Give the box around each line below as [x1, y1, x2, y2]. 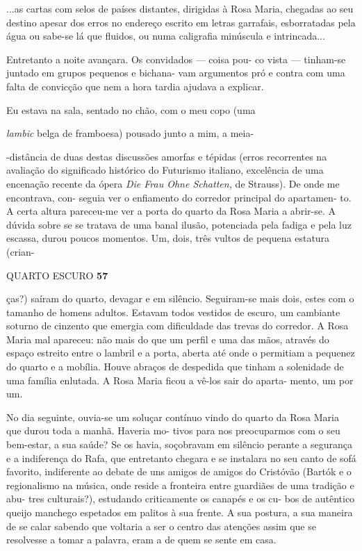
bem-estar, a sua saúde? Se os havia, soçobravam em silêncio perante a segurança [6, 437, 353, 452]
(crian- [6, 244, 35, 258]
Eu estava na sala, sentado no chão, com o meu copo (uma [6, 102, 256, 117]
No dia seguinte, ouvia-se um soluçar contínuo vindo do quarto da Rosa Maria [6, 409, 339, 424]
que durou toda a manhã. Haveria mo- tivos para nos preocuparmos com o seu [6, 423, 340, 438]
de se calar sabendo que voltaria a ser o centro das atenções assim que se [6, 518, 316, 533]
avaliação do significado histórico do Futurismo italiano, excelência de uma [6, 163, 324, 177]
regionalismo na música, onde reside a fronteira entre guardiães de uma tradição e [6, 477, 354, 492]
